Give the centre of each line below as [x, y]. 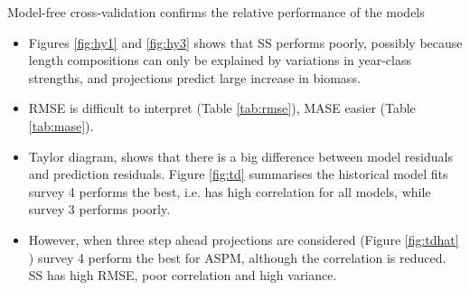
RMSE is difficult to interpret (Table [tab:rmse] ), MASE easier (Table [222, 108]
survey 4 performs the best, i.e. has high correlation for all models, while [230, 191]
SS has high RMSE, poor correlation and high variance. [183, 275]
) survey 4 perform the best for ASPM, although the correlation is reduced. [237, 257]
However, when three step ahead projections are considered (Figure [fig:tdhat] [244, 239]
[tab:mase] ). [61, 125]
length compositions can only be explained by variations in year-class [220, 60]
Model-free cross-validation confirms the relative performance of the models [216, 12]
